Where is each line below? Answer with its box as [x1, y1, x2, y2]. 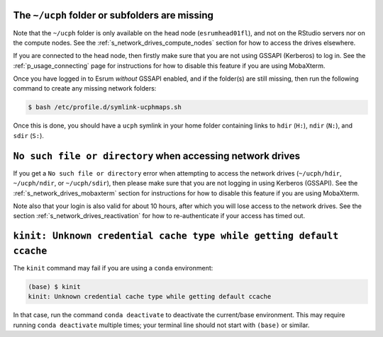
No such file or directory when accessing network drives [13, 149, 301, 162]
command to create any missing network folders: [13, 84, 157, 93]
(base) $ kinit [28, 282, 81, 290]
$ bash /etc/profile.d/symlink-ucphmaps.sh [28, 103, 182, 111]
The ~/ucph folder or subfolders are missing [13, 9, 214, 21]
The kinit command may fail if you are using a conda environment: [13, 263, 213, 272]
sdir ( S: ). [13, 131, 44, 139]
